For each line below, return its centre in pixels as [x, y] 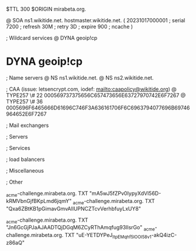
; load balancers [25, 159]
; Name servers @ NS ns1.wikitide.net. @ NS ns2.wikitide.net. [80, 78]
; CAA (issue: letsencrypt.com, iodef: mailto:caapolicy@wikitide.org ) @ [91, 89]
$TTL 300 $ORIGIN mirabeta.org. [46, 9]
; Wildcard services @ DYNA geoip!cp [52, 38]
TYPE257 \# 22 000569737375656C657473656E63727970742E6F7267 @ [96, 95]
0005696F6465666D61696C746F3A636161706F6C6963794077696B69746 [98, 108]
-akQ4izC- [164, 235]
